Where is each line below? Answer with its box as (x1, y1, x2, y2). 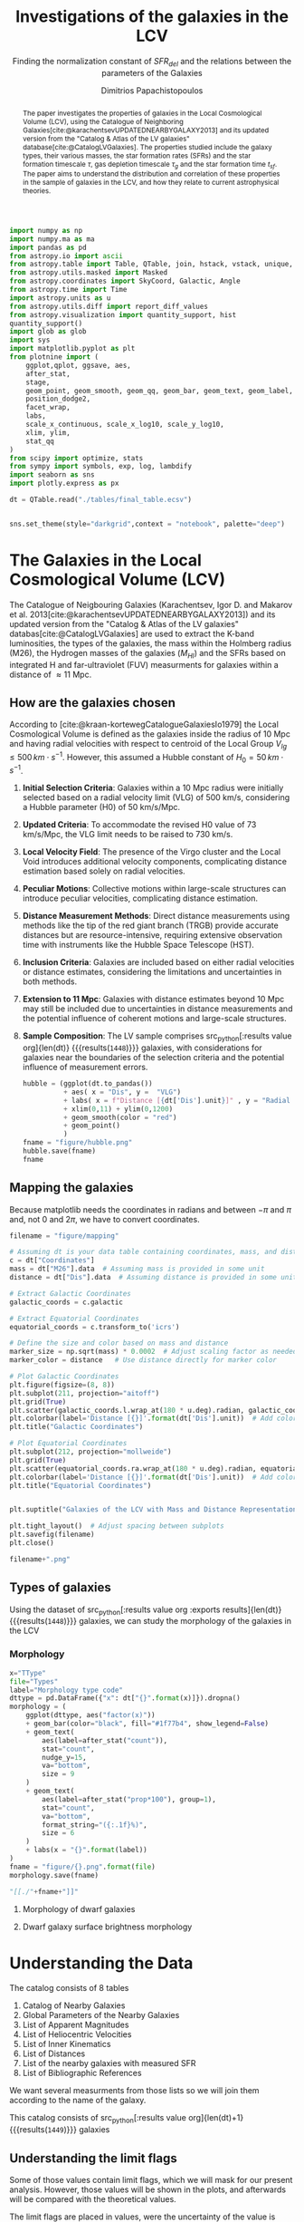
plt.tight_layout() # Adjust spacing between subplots (9, 1522, 224, 1531)
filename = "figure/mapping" (9, 1231, 119, 1241)
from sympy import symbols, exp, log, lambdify (9, 462, 193, 471)
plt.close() (9, 1539, 54, 1548)
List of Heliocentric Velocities (22, 2029, 132, 2040)
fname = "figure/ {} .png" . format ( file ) (9, 1862, 156, 1871)
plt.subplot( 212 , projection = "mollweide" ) (9, 1447, 172, 1456)
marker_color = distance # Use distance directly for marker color (9, 1356, 278, 1365)
